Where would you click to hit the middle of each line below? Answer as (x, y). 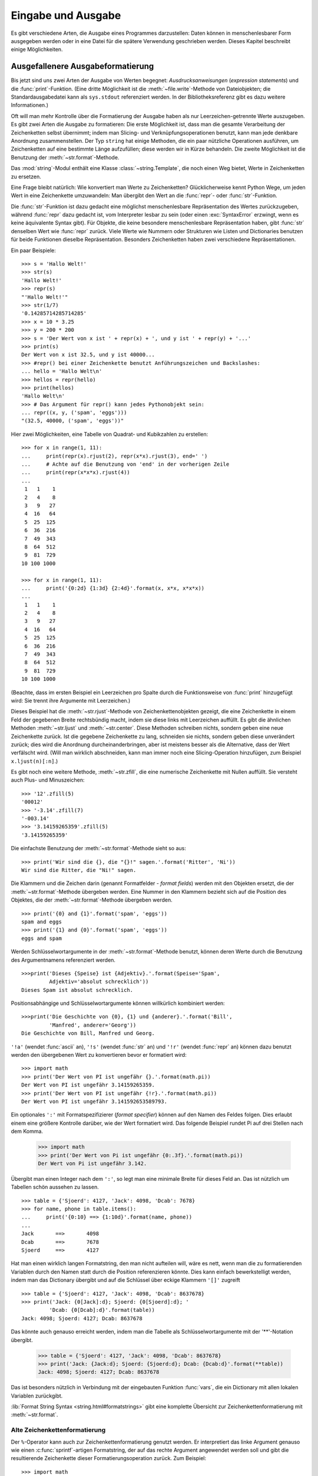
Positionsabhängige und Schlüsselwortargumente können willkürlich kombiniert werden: (118, 1003)
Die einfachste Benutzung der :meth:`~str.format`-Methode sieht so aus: (99, 848)
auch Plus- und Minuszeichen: (48, 780)
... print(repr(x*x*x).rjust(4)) (76, 473)
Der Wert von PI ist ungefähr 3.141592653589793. (95, 1101)
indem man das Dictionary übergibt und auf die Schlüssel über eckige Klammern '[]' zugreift (125, 1280)
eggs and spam (42, 938)
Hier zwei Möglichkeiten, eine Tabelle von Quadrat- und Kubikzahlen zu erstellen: (110, 434)
